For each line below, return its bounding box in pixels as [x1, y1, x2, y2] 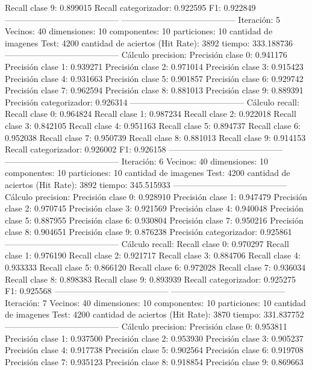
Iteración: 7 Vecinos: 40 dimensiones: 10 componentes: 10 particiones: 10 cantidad [5, 296, 306, 309]
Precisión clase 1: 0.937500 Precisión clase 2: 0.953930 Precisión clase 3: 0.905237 [5, 331, 304, 344]
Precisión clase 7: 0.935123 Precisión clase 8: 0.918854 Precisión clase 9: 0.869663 [5, 355, 304, 368]
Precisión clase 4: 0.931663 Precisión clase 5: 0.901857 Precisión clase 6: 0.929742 [5, 72, 304, 84]
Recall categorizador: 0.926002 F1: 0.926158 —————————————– [5, 143, 283, 155]
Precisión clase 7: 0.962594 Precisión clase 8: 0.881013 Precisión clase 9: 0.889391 [5, 84, 304, 96]
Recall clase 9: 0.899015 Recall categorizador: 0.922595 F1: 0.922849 [5, 1, 256, 13]
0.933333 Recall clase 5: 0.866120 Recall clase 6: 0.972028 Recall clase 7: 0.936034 [5, 261, 306, 274]
